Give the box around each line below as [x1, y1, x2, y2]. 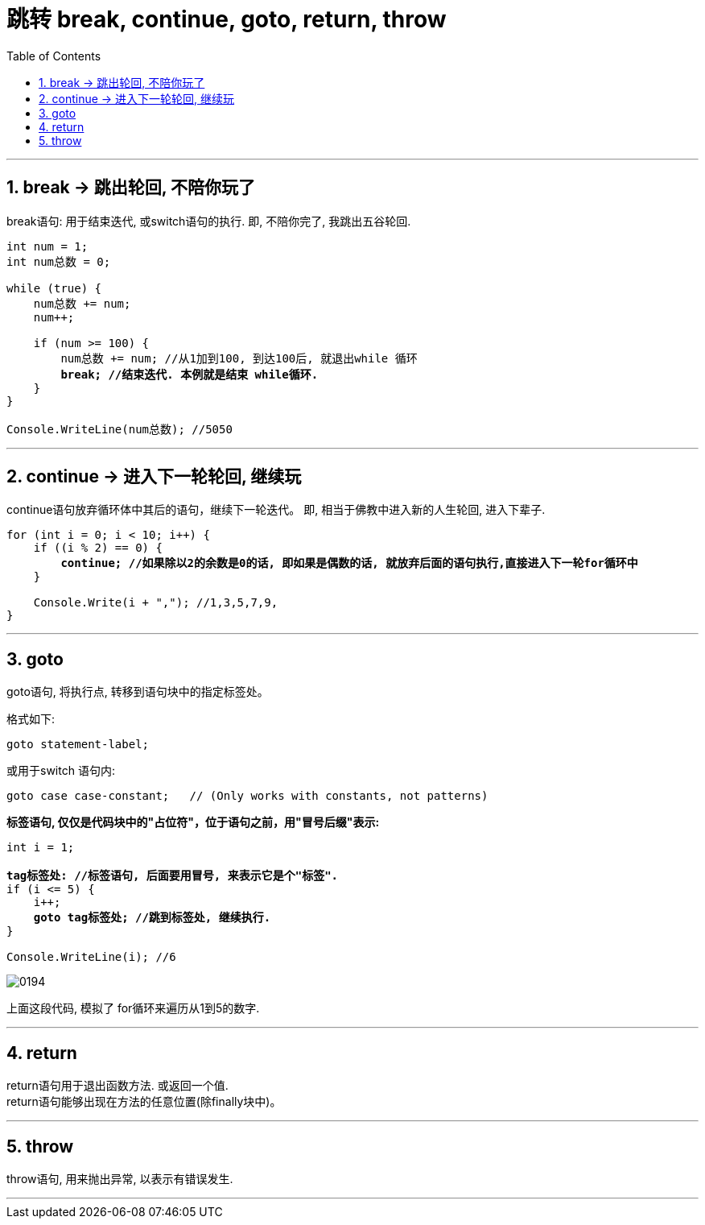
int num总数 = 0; [6, 255, 111, 268]
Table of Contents [6, 48, 101, 63]
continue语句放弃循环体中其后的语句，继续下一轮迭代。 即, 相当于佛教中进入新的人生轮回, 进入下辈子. [6, 503, 546, 517]
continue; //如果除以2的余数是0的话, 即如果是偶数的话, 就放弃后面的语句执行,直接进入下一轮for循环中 [60, 557, 638, 570]
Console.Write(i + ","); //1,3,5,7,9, [33, 596, 278, 610]
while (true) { [6, 281, 102, 295]
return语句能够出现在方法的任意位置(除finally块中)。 [6, 1095, 282, 1109]
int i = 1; [6, 841, 75, 855]
